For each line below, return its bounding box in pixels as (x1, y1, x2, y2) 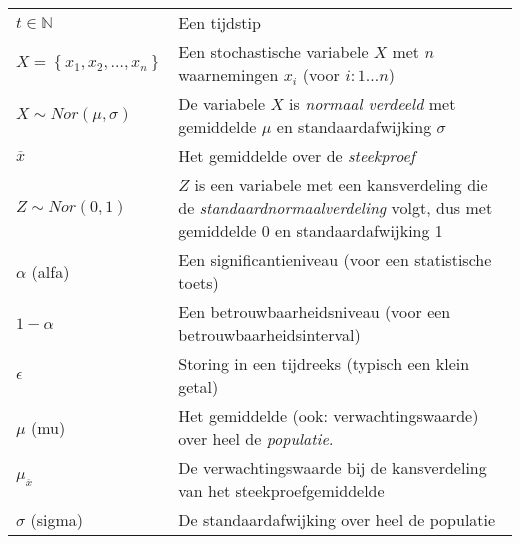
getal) (178, 375, 219, 398)
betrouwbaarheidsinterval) (178, 323, 361, 346)
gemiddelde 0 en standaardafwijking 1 (178, 219, 443, 242)
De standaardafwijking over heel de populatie (178, 508, 496, 531)
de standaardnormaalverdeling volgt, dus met (178, 196, 493, 219)
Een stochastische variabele (178, 40, 369, 63)
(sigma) (30, 508, 83, 531)
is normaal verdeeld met (289, 92, 456, 115)
